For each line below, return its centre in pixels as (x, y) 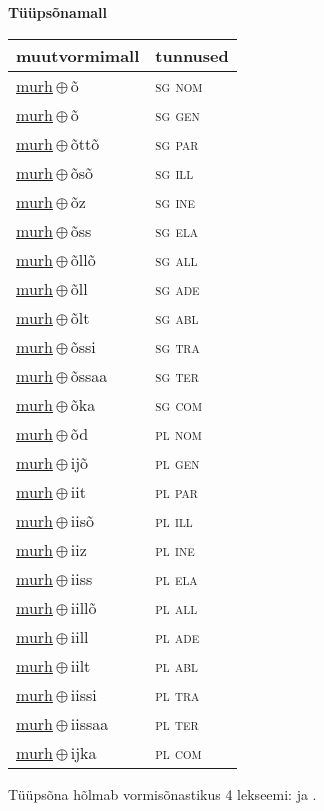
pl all (176, 607)
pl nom (178, 433)
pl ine (175, 549)
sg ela (177, 230)
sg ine (175, 201)
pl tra (177, 694)
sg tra (177, 346)
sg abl (177, 317)
